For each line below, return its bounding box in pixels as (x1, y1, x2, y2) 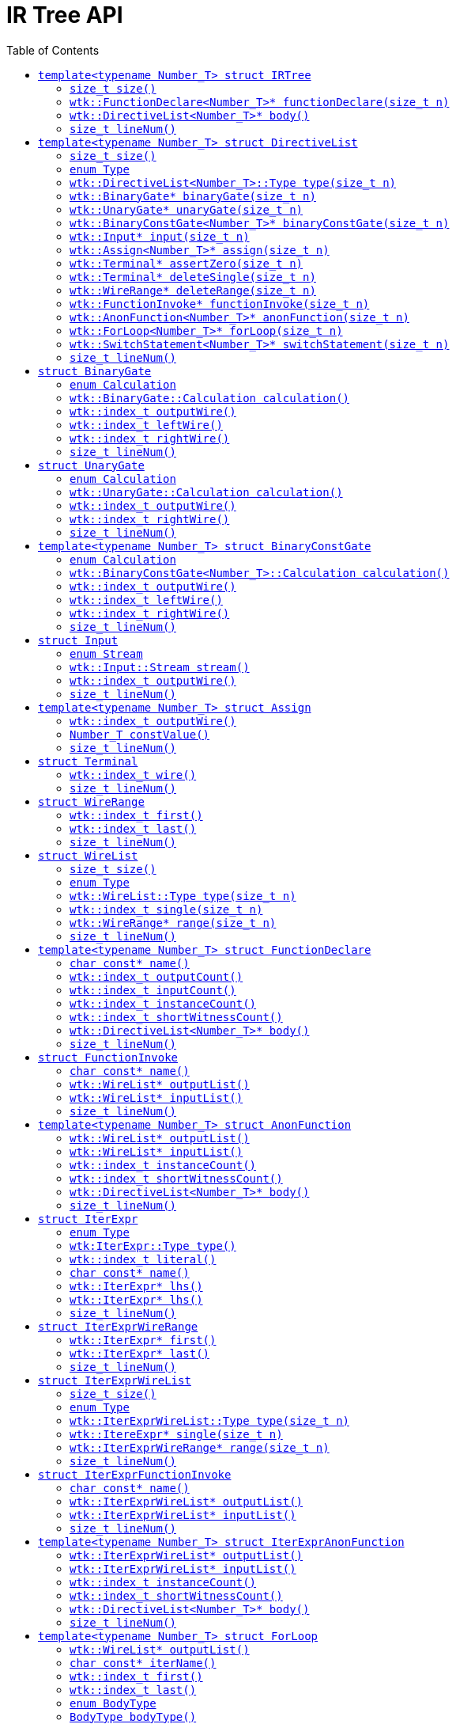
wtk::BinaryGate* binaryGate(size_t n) (70, 189, 316, 203)
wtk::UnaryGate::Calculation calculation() (70, 485, 343, 499)
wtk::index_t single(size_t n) (70, 902, 263, 916)
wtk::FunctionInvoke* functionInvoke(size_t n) (70, 297, 370, 310)
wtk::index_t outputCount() (70, 970, 243, 983)
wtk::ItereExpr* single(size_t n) (70, 1427, 283, 1441)
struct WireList (38, 849, 138, 862)
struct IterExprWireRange (38, 1320, 198, 1333)
